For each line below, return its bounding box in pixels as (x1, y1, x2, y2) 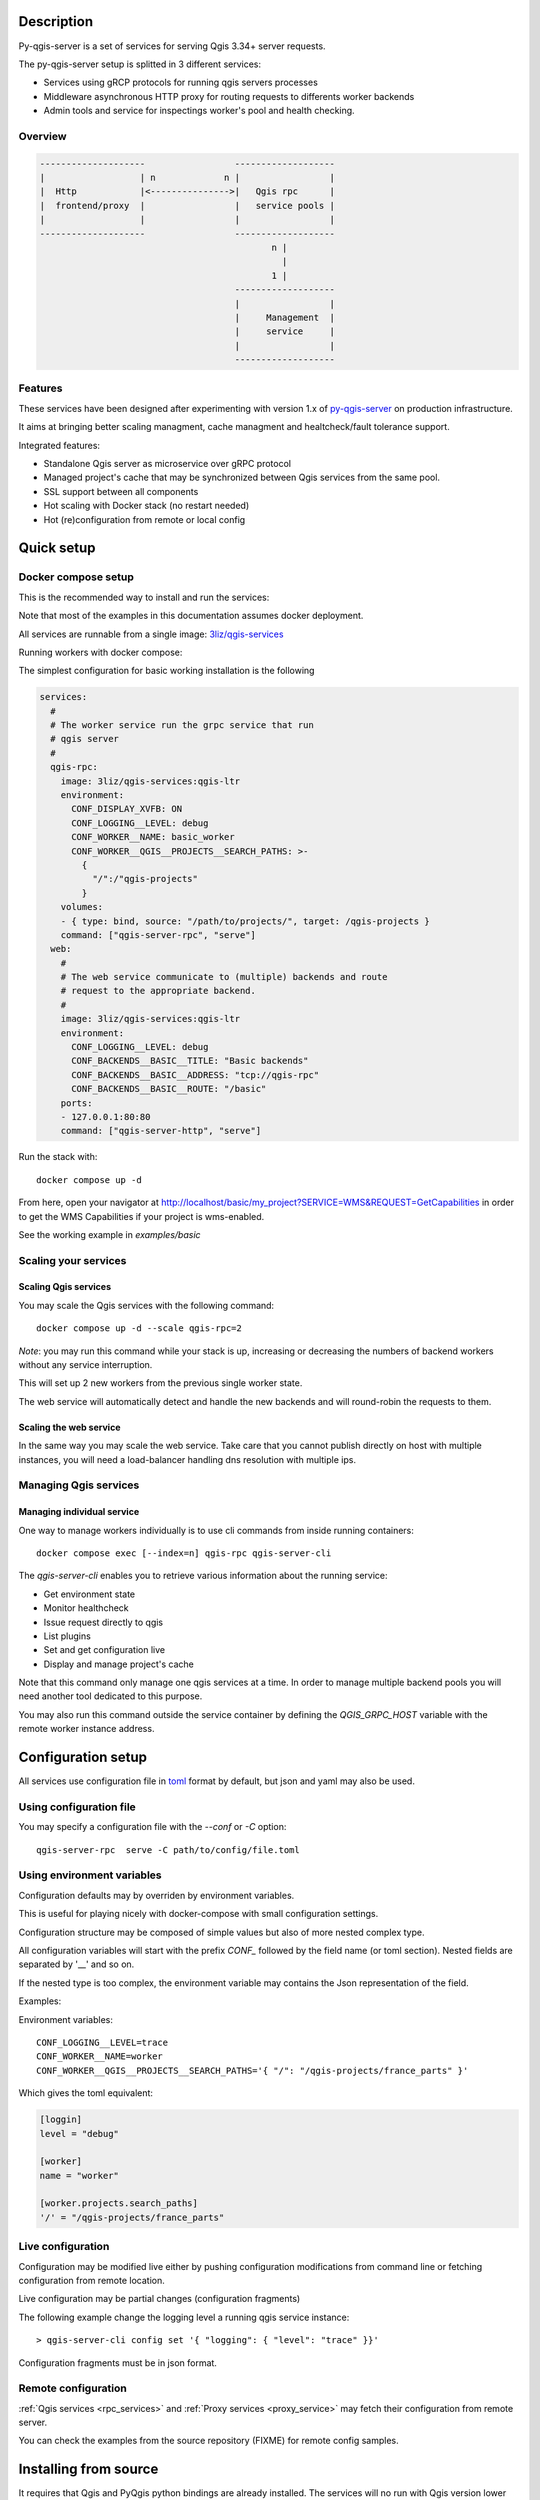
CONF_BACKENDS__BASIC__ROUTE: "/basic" (71, 1083, 267, 1095)
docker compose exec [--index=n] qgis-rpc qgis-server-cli (36, 1547, 332, 1559)
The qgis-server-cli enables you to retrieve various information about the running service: (18, 1570, 389, 1582)
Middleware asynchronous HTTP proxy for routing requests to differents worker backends (43, 90, 415, 102)
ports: (60, 1097, 93, 1109)
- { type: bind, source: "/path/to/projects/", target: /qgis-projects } (60, 915, 430, 927)
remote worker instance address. (18, 1723, 155, 1735)
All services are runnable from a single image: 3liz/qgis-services (18, 628, 284, 640)
